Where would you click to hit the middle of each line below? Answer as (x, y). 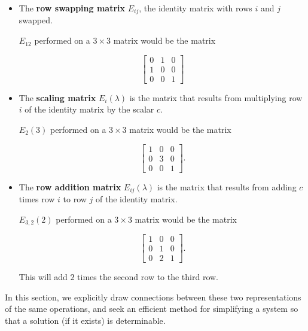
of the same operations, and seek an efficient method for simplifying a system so (152, 309)
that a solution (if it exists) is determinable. (85, 320)
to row (75, 199)
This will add (43, 277)
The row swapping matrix (72, 8)
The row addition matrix (70, 186)
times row (37, 199)
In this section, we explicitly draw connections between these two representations (153, 297)
